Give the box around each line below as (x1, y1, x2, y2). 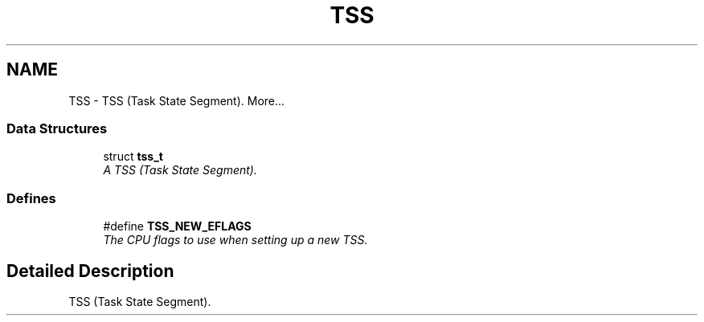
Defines (6, 190, 56, 206)
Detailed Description (6, 260, 174, 281)
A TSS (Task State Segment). (103, 163, 257, 177)
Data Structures (6, 120, 108, 137)
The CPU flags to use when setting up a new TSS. (103, 233, 368, 247)
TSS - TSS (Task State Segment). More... (68, 93, 285, 108)
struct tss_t (103, 149, 163, 164)
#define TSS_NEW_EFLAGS (103, 219, 252, 234)
